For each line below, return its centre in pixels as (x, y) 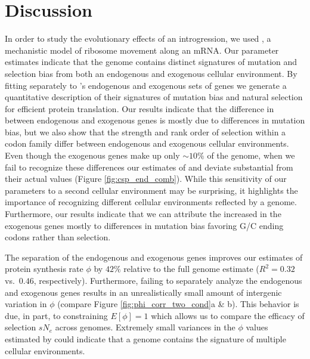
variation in (26, 304)
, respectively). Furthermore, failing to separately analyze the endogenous (168, 280)
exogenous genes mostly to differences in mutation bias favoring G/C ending (144, 225)
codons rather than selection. (58, 237)
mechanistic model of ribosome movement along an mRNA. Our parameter (142, 50)
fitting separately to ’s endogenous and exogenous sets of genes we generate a (146, 85)
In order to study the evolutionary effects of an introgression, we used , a (138, 38)
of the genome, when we (251, 155)
